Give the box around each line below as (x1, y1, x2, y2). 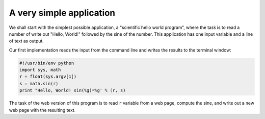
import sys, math (19, 67, 61, 73)
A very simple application (9, 7, 115, 18)
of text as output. (9, 38, 44, 44)
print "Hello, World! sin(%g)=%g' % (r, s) (19, 88, 126, 93)
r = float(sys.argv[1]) (19, 74, 77, 79)
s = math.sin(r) (19, 81, 59, 86)
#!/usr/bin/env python (19, 60, 74, 66)
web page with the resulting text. (9, 107, 76, 113)
